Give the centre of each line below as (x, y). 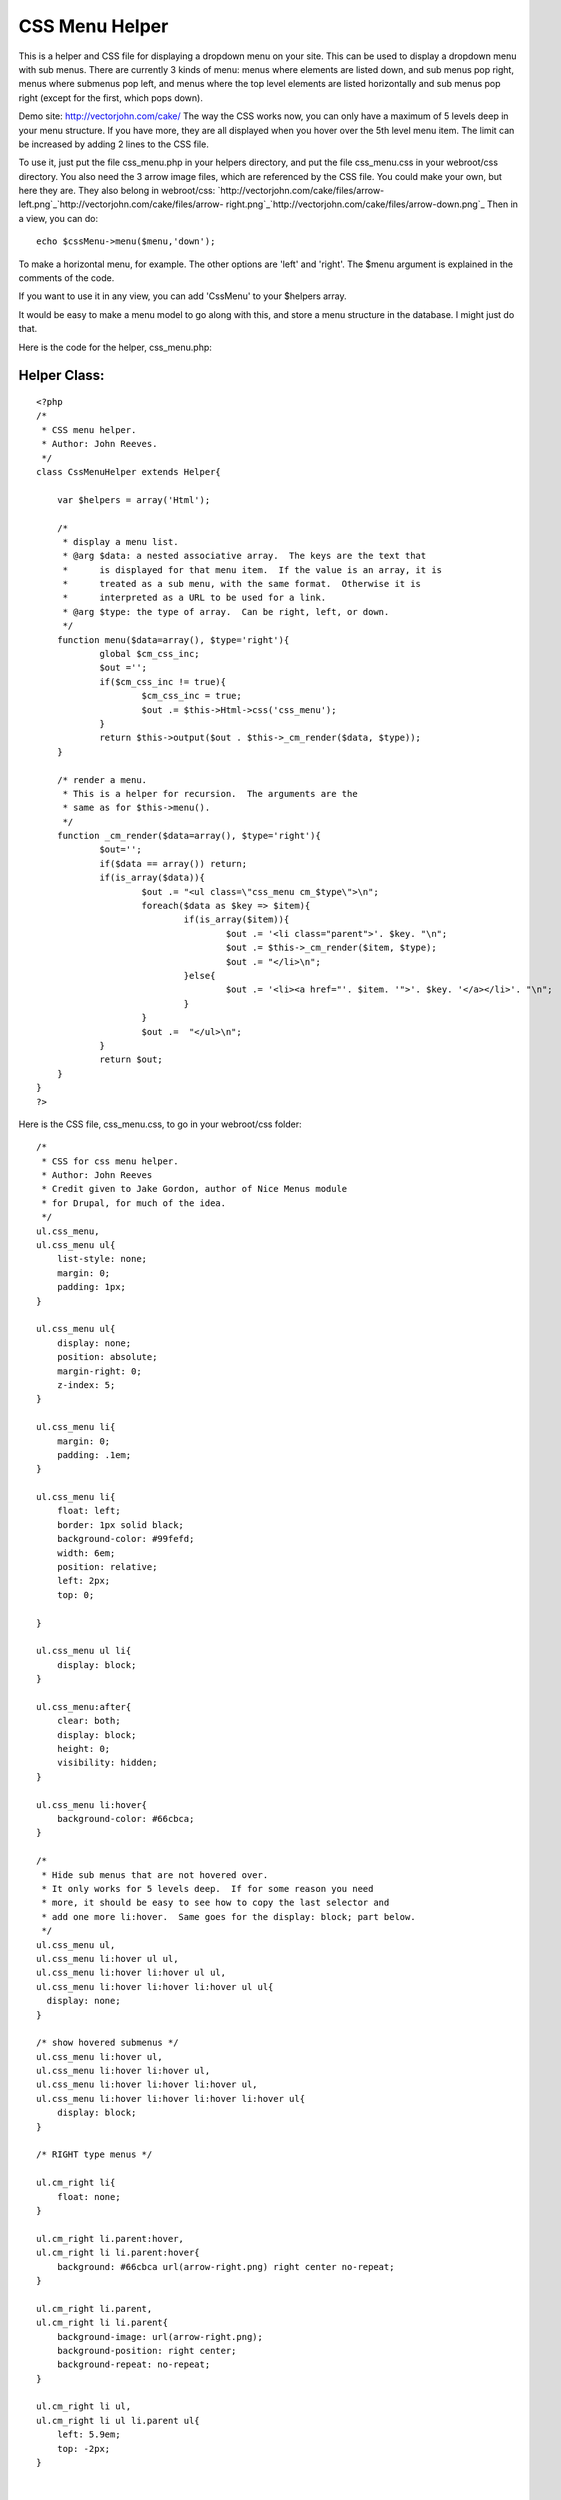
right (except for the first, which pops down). (111, 97)
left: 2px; (83, 1581)
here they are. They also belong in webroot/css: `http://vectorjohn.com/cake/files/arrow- (201, 191)
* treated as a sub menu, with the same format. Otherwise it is (242, 584)
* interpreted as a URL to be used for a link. (194, 598)
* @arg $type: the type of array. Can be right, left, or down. (226, 611)
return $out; (131, 1059)
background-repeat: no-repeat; (133, 2364)
